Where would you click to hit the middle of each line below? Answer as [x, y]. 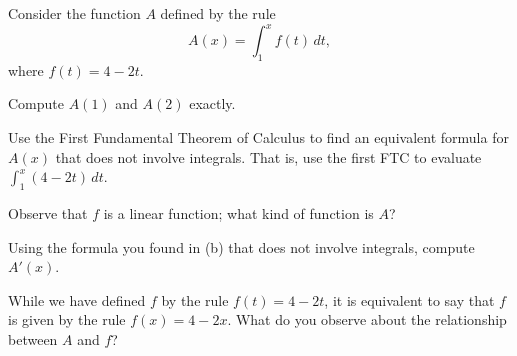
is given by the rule [67, 319]
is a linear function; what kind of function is [238, 213]
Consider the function [74, 13]
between [33, 339]
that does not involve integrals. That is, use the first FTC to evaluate [268, 156]
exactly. [212, 103]
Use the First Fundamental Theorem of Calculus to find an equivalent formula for [258, 137]
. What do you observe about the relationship [367, 319]
